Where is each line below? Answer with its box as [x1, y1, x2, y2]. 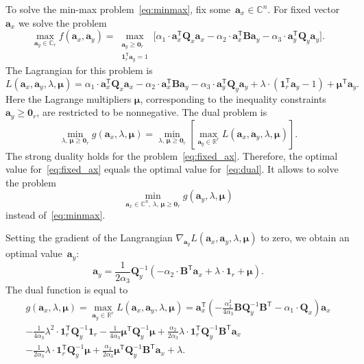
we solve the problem [18, 15, 107, 29]
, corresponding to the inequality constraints [140, 91, 326, 106]
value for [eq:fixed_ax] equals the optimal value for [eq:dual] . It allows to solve [5, 162, 339, 176]
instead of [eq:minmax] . [5, 207, 106, 221]
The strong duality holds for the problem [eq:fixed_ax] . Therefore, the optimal [5, 148, 338, 162]
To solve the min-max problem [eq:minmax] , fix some [5, 2, 231, 16]
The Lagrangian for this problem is [5, 63, 153, 77]
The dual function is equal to [5, 282, 128, 297]
